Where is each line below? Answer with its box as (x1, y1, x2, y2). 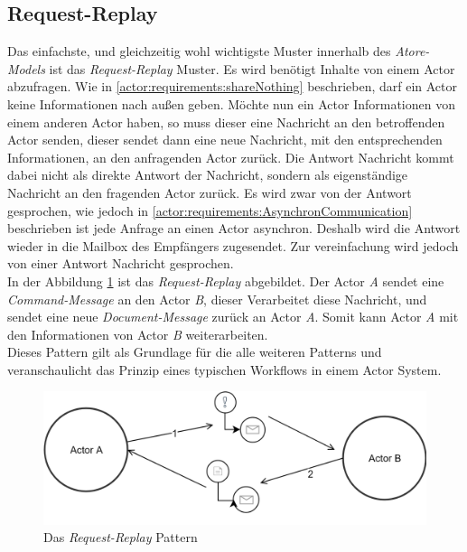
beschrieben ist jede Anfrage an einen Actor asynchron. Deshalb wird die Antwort (7, 219, 461, 238)
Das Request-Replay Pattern (43, 528, 198, 547)
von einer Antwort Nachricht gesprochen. (7, 254, 234, 273)
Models (7, 59, 45, 78)
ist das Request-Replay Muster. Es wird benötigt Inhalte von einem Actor (49, 59, 455, 78)
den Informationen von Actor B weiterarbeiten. (7, 324, 268, 343)
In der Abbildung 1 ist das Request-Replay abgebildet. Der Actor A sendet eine (7, 271, 444, 290)
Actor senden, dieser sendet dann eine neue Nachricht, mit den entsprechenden (7, 130, 443, 149)
